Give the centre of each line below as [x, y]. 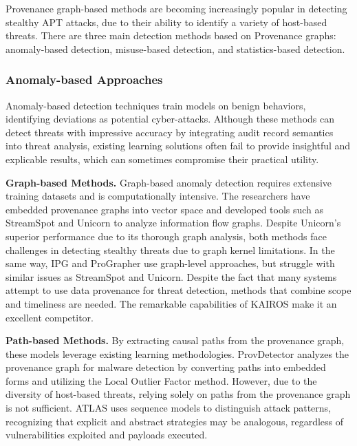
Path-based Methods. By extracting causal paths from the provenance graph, [175, 340]
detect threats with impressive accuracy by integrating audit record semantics [170, 132]
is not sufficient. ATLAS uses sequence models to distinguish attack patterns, [169, 408]
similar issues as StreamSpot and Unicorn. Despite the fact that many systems [171, 276]
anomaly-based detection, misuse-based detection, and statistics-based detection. [175, 49]
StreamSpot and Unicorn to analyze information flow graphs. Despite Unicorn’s [173, 223]
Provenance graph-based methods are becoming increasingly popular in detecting [176, 8]
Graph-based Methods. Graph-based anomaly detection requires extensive [169, 182]
